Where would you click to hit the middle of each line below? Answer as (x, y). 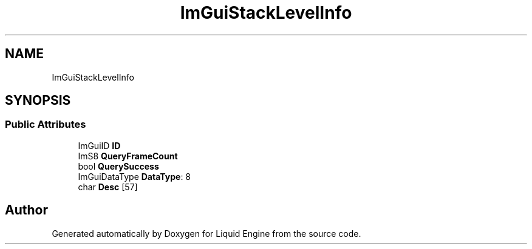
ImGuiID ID (99, 145)
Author (26, 210)
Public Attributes (46, 125)
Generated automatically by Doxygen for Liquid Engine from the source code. (206, 233)
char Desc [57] (108, 187)
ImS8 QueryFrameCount (128, 156)
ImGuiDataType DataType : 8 (135, 176)
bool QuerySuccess (118, 166)
